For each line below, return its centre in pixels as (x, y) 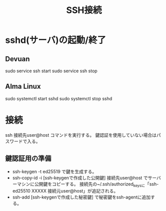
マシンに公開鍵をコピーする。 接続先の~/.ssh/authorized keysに (81, 184)
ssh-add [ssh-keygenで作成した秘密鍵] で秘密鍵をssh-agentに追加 (81, 197)
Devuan (17, 59)
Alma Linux (23, 87)
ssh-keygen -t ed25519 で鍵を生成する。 (54, 171)
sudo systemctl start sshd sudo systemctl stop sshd (59, 98)
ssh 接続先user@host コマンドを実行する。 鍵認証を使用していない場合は (81, 135)
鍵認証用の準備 (28, 158)
